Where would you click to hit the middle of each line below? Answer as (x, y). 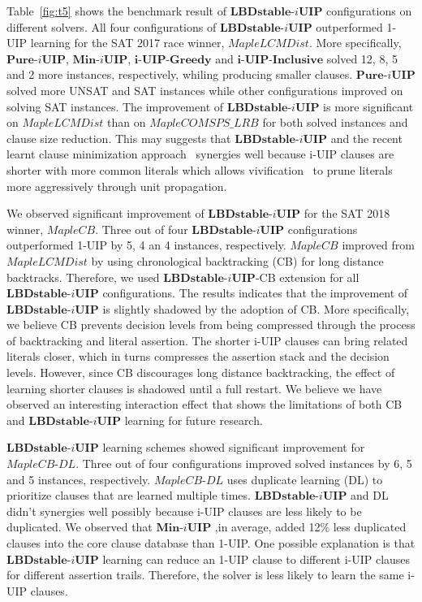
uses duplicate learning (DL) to (305, 479)
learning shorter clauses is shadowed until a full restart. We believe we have (194, 388)
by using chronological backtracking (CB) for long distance (237, 260)
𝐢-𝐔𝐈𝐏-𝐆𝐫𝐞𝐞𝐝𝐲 (173, 60)
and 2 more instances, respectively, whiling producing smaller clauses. (180, 74)
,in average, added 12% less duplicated (310, 527)
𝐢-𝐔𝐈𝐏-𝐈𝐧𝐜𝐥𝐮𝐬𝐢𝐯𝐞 (280, 60)
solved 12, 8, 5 (362, 58)
